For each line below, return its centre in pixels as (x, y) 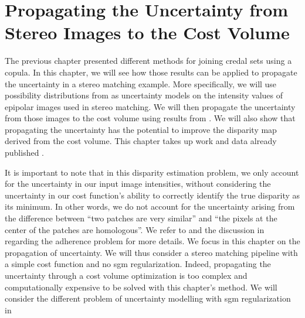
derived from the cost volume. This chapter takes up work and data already (141, 141)
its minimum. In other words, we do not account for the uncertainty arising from (150, 206)
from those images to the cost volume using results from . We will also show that (150, 118)
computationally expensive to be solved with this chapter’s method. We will (141, 287)
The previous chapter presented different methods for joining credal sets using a (148, 61)
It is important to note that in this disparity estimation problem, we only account (152, 172)
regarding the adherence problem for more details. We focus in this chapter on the (152, 241)
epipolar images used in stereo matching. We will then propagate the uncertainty (150, 106)
